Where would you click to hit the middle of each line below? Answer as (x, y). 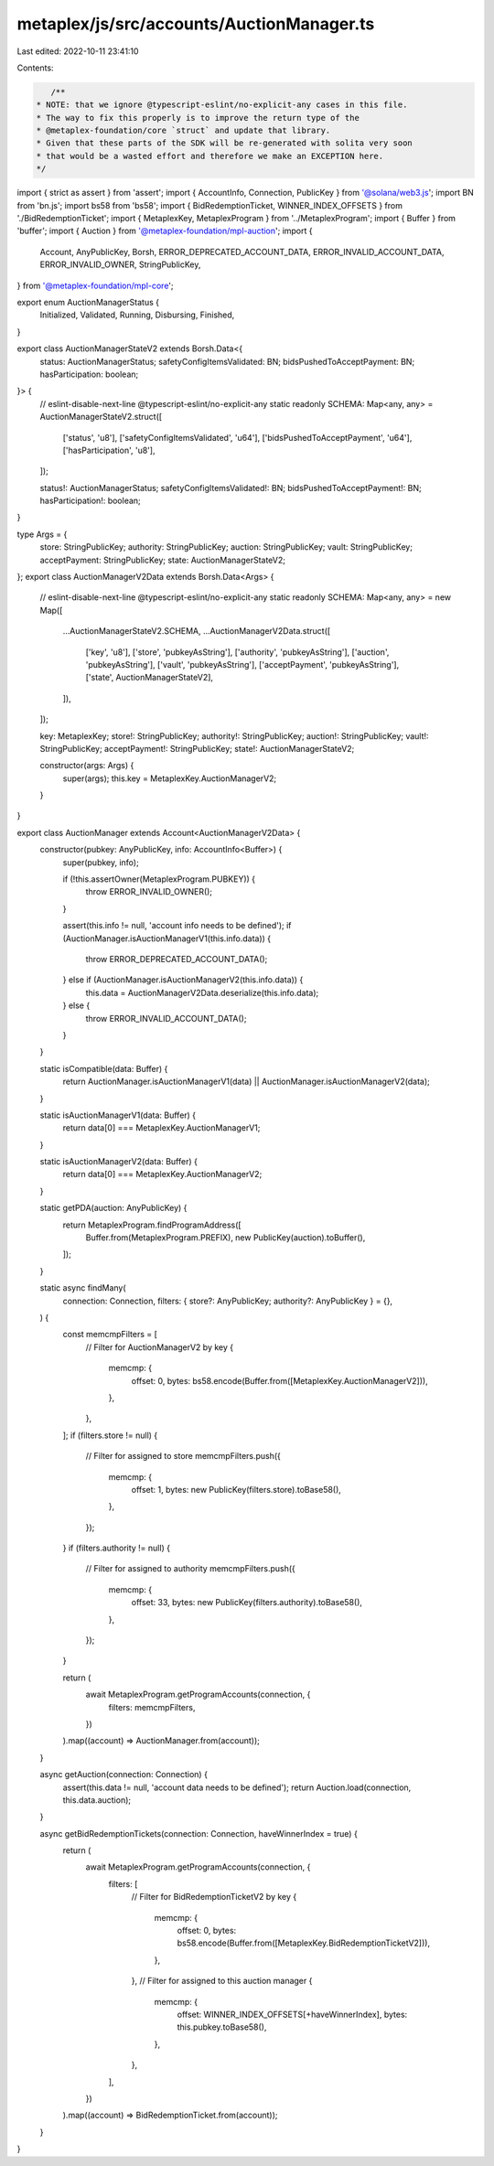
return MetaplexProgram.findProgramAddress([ (152, 1225)
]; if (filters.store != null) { (110, 1435)
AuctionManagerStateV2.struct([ (101, 417)
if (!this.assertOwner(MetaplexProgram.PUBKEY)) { (159, 879)
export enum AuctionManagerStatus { (88, 302)
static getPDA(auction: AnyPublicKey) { (113, 1208)
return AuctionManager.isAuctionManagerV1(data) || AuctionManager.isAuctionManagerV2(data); (246, 1082)
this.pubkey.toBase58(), (222, 2027)
